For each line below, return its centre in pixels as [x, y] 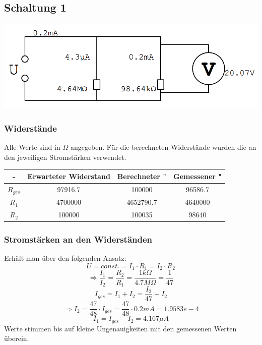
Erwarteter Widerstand [69, 176]
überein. [17, 338]
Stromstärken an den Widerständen [78, 239]
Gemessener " [198, 176]
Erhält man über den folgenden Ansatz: [65, 258]
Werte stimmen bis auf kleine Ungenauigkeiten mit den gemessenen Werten [120, 328]
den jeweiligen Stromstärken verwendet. [65, 157]
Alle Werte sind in [32, 147]
